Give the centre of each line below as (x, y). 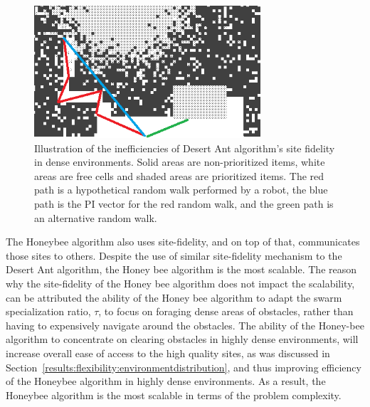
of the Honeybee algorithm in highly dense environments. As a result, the (166, 381)
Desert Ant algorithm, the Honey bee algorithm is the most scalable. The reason (181, 269)
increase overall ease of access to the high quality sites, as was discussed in (168, 353)
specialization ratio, (48, 311)
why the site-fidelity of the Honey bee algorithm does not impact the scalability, (180, 283)
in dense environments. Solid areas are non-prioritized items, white (180, 162)
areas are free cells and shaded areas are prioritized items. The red (179, 175)
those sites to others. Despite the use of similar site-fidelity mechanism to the (174, 255)
